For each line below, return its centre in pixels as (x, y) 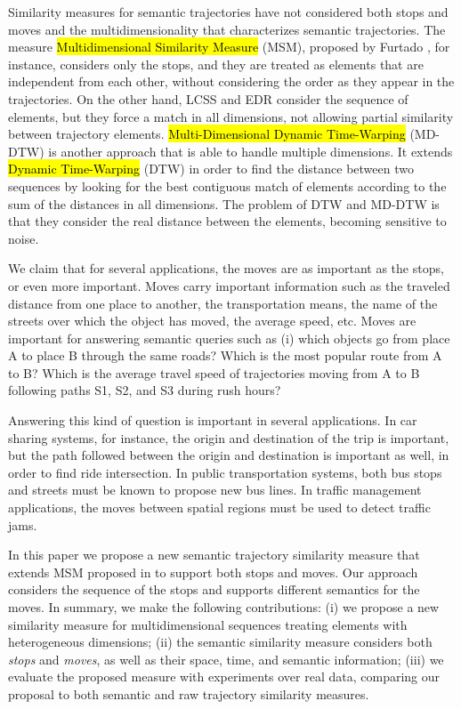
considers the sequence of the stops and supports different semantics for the (214, 589)
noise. (24, 238)
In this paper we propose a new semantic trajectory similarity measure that (214, 555)
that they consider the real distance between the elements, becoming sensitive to (227, 221)
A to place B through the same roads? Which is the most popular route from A (225, 355)
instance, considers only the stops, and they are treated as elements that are (216, 64)
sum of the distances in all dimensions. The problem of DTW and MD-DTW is (224, 203)
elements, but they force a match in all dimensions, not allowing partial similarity (231, 116)
